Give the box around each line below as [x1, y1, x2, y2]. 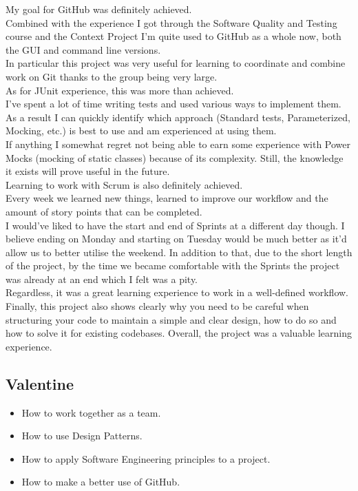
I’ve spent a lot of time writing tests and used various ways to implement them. [6, 96, 341, 111]
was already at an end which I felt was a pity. [6, 271, 198, 286]
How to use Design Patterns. [21, 428, 143, 443]
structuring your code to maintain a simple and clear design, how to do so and [6, 312, 337, 326]
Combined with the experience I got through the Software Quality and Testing [6, 15, 337, 30]
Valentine [6, 373, 74, 394]
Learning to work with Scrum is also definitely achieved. [6, 177, 243, 191]
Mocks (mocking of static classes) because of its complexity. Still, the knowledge [6, 150, 344, 165]
